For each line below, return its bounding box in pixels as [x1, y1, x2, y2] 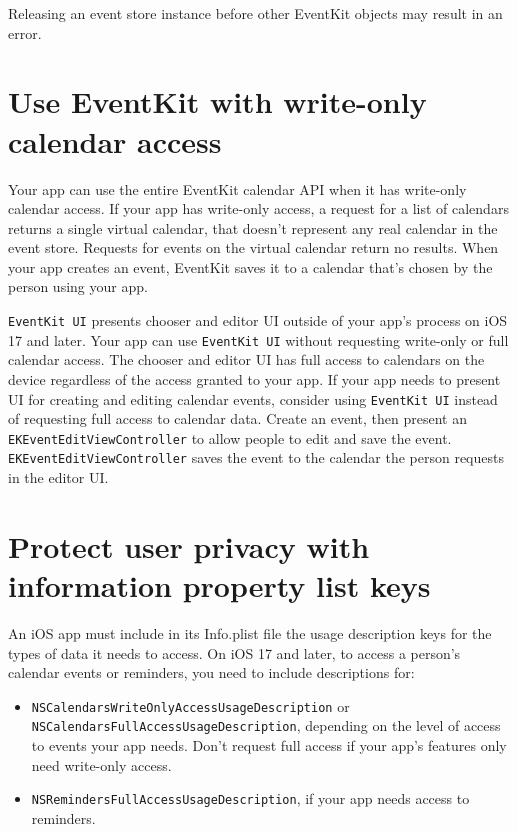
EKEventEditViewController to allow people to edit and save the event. [8, 427, 452, 448]
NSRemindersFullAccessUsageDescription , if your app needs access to [31, 788, 470, 809]
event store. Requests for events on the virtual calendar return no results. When [8, 237, 499, 258]
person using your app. [8, 276, 148, 297]
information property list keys [8, 565, 431, 606]
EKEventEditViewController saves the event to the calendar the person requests [8, 447, 504, 468]
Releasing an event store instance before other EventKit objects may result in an [8, 3, 503, 23]
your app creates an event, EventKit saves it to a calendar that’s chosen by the [8, 256, 493, 277]
